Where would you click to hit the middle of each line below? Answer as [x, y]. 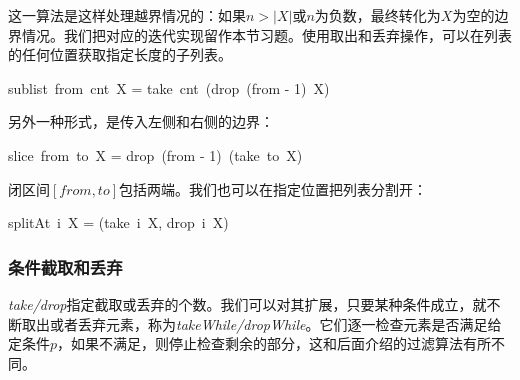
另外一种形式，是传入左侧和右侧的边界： [141, 121]
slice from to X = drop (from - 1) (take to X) [155, 154]
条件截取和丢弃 [65, 266]
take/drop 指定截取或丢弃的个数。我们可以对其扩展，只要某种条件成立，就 [247, 303]
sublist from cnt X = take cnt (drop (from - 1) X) [169, 87]
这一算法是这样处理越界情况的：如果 [127, 15]
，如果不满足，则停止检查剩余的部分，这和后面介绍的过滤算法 [260, 343]
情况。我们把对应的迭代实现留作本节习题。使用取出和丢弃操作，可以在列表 [266, 34]
